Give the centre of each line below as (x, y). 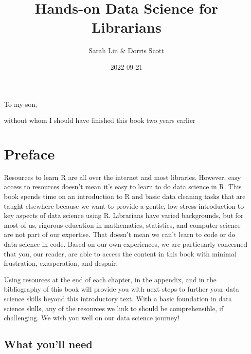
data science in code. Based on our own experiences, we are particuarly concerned (126, 244)
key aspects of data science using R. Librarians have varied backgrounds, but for (124, 215)
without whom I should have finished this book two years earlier (100, 120)
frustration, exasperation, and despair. (61, 263)
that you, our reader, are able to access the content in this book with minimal (120, 253)
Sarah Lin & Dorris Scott (126, 50)
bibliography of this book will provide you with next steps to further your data (122, 289)
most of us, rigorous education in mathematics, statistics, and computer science (122, 225)
